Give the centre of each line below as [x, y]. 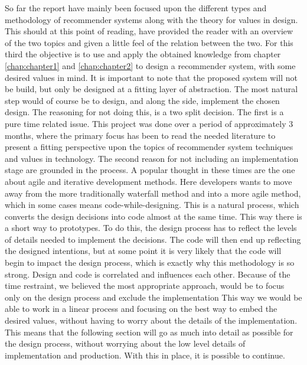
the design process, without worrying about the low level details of [125, 343]
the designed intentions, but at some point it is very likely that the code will [143, 251]
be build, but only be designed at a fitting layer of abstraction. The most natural [151, 89]
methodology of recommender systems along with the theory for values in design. [151, 19]
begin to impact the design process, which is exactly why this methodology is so [150, 263]
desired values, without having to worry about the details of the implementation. [151, 320]
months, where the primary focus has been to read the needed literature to [140, 135]
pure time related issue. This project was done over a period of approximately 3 [149, 123]
